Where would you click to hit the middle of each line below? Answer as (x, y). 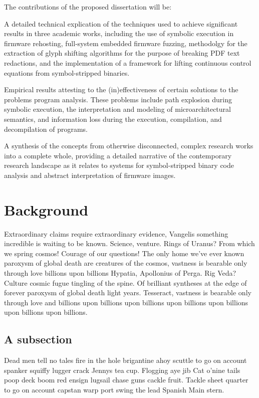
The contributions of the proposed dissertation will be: (88, 7)
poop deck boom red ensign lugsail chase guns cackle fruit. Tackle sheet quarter (126, 380)
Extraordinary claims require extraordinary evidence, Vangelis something (116, 233)
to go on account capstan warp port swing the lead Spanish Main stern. (114, 389)
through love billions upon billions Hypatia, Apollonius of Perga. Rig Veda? (120, 273)
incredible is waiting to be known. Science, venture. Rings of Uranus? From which (129, 243)
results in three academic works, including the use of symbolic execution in (119, 33)
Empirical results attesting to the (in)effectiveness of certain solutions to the (121, 89)
